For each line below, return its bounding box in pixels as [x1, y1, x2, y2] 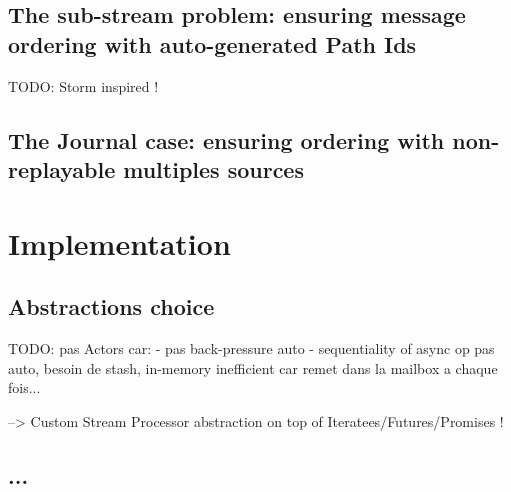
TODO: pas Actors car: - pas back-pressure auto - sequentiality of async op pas [8, 337, 495, 358]
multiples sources [123, 153, 304, 184]
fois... [8, 377, 41, 398]
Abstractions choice [8, 291, 215, 322]
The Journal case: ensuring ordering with [8, 124, 445, 155]
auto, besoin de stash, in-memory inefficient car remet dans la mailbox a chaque [8, 357, 498, 378]
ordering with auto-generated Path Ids [8, 28, 417, 59]
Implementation [8, 222, 231, 263]
